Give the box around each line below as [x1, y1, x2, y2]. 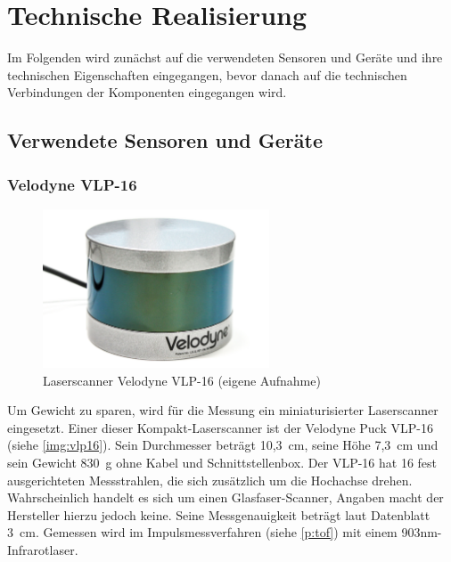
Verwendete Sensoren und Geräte [7, 126, 323, 154]
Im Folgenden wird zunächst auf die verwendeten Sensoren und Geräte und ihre [7, 48, 443, 67]
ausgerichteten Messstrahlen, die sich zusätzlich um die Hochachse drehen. [7, 470, 413, 489]
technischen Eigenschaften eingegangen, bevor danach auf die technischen [7, 65, 407, 84]
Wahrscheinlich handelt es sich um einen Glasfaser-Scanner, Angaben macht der [7, 488, 444, 507]
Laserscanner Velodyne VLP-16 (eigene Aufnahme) [43, 371, 321, 389]
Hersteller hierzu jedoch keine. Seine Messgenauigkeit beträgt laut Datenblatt [7, 505, 430, 524]
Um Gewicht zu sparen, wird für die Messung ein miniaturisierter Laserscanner [7, 401, 439, 419]
